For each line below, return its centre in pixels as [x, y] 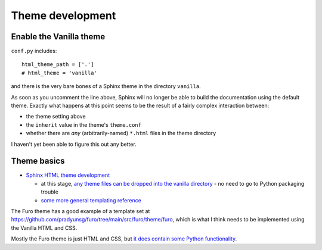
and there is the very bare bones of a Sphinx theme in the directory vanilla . [106, 86]
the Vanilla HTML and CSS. [44, 228]
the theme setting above [56, 117]
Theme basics [38, 161]
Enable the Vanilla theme [58, 37]
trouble [50, 192]
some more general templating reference [91, 200]
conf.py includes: [34, 51]
